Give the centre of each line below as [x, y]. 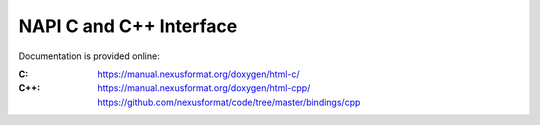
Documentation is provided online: [89, 56]
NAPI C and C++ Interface [128, 26]
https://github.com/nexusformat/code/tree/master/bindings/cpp [229, 102]
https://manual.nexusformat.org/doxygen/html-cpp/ [204, 88]
